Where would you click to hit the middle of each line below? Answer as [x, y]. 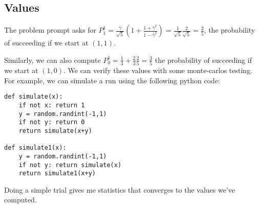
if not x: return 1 [52, 105]
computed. [20, 200]
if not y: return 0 [52, 122]
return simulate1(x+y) [57, 174]
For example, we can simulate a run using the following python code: [112, 80]
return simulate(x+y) [55, 131]
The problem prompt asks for [50, 30]
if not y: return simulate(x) [70, 165]
